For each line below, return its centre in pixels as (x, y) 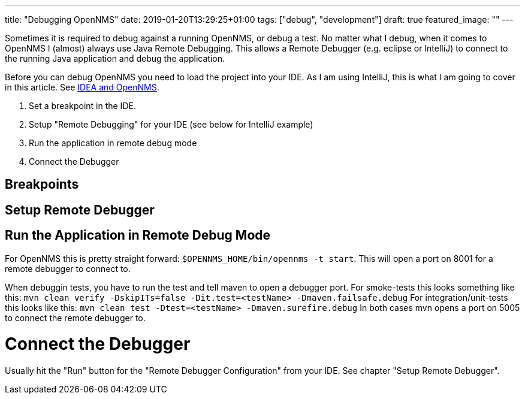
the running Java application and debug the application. (115, 58)
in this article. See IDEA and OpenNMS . (82, 87)
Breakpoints (42, 185)
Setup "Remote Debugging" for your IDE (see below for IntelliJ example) (171, 124)
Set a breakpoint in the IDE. (82, 106)
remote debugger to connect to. (68, 268)
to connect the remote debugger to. (75, 318)
